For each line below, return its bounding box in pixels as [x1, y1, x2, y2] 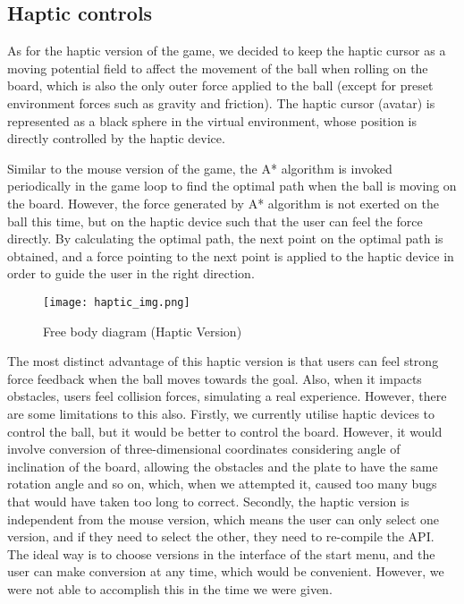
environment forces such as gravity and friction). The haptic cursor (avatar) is [7, 93, 435, 112]
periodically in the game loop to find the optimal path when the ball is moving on [7, 176, 457, 195]
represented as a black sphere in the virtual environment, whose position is [7, 111, 417, 130]
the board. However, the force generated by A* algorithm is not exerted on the [7, 193, 439, 212]
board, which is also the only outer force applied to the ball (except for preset [7, 76, 434, 95]
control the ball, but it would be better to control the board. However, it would [7, 421, 443, 440]
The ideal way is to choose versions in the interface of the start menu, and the [7, 544, 435, 563]
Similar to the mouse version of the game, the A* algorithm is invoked [7, 158, 392, 177]
